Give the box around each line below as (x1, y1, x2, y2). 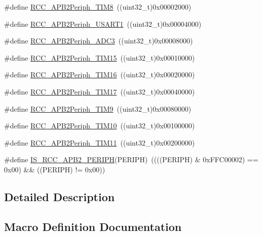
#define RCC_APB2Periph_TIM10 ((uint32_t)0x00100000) (4, 120, 195, 131)
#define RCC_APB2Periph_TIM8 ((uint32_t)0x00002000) (4, 2, 192, 12)
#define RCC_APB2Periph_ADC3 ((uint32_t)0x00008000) (4, 35, 193, 46)
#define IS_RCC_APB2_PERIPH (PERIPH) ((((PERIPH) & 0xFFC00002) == (4, 154, 258, 165)
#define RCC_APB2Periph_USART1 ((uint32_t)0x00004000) (4, 18, 202, 29)
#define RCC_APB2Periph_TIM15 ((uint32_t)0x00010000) (4, 52, 195, 63)
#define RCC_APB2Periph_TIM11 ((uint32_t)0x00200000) (4, 137, 195, 148)
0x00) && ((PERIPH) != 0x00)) (4, 164, 105, 174)
